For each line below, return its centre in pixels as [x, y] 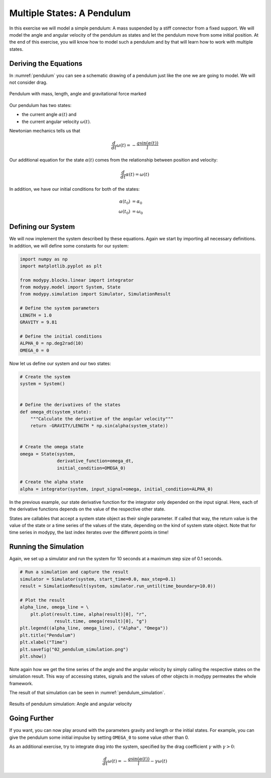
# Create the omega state [52, 447]
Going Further [32, 719]
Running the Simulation [47, 547]
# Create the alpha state [52, 482]
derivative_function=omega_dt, [95, 461]
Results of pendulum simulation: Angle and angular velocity [71, 704]
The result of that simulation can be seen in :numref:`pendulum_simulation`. [87, 693]
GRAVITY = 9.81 [38, 322]
